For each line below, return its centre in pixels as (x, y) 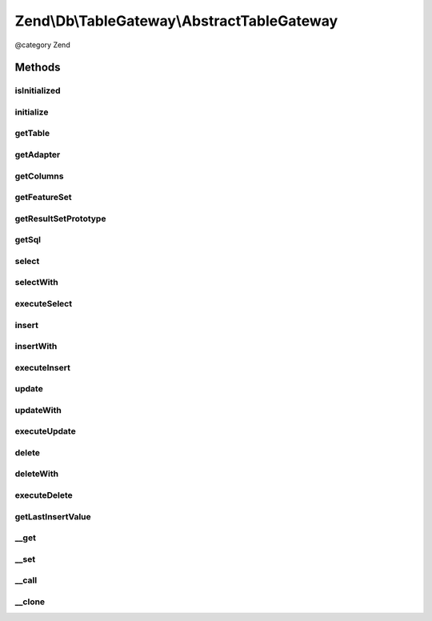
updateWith (38, 410)
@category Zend (43, 45)
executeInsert (43, 367)
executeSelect (43, 303)
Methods (38, 68)
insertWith (36, 347)
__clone (30, 602)
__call (26, 580)
